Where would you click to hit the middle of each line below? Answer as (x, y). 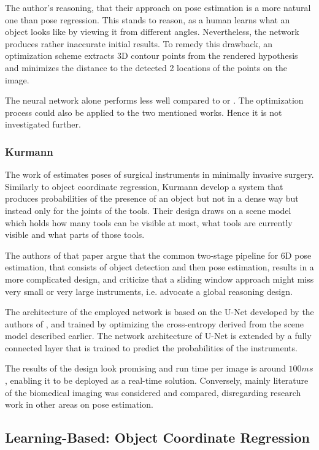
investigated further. (43, 124)
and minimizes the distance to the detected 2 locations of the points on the (146, 67)
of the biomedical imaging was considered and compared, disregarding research (153, 392)
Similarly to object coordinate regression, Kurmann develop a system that (144, 186)
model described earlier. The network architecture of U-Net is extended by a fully (158, 336)
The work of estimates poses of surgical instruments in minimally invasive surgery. (159, 174)
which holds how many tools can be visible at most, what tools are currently (149, 222)
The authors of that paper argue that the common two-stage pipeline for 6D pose (158, 255)
